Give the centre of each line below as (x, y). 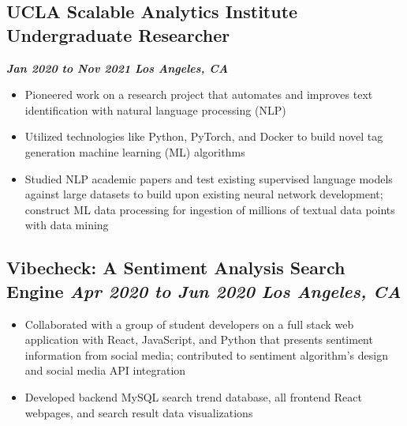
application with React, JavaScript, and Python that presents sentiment (199, 339)
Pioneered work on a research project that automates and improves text (199, 94)
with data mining (67, 225)
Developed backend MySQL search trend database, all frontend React (193, 396)
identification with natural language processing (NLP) (155, 109)
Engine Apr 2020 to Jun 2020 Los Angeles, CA (204, 290)
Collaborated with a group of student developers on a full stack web (189, 324)
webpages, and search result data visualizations (139, 412)
